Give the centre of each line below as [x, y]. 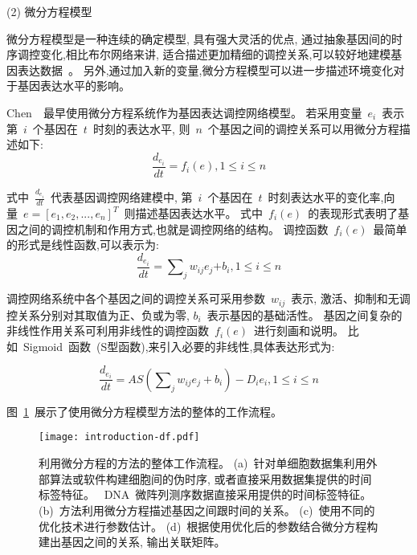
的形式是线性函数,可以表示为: [83, 245]
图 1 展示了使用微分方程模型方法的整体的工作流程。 [144, 411]
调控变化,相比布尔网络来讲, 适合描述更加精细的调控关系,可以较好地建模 [204, 54]
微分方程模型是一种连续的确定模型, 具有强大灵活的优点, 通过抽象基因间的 [199, 38]
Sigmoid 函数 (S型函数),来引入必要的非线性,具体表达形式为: [179, 346]
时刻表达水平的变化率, [326, 197]
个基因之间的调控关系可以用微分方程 [303, 128]
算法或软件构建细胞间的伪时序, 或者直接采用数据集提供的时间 [211, 478]
